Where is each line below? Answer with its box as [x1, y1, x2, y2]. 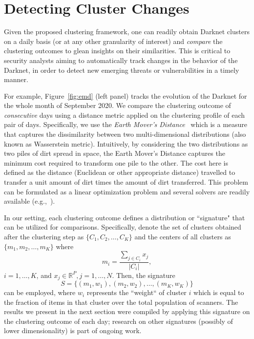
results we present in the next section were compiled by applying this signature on [4, 306, 250, 317]
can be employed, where [4, 287, 76, 297]
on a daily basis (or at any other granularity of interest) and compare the [4, 36, 223, 46]
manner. [4, 74, 28, 85]
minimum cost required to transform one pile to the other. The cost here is [4, 157, 229, 168]
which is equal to [193, 287, 244, 297]
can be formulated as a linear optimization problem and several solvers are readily [4, 186, 250, 196]
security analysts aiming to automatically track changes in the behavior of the [4, 55, 238, 65]
